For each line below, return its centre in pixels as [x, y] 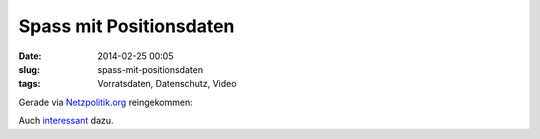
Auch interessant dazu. [66, 121]
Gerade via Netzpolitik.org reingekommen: [106, 102]
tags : [29, 84]
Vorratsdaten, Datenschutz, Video [167, 84]
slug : [29, 69]
